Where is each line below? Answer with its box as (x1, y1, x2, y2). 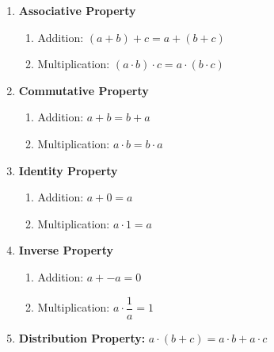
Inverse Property (18, 242, 113, 258)
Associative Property (18, 2, 136, 18)
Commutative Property (18, 82, 149, 98)
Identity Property (18, 162, 118, 178)
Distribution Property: (18, 329, 146, 346)
